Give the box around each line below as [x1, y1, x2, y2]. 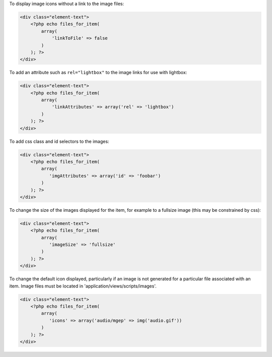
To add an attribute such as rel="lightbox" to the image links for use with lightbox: [9, 70, 187, 76]
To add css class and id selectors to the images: [9, 138, 109, 144]
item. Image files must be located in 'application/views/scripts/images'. [9, 283, 157, 289]
